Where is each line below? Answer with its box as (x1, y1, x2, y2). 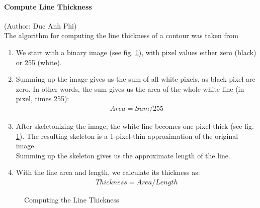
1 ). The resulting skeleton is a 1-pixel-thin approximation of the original (16, 130, 238, 141)
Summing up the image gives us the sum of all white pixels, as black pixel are (16, 74, 255, 84)
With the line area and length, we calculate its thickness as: (16, 167, 200, 177)
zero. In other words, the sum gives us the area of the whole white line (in (16, 83, 244, 94)
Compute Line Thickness (4, 1, 92, 12)
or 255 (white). (16, 57, 62, 67)
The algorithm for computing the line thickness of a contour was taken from (4, 30, 238, 41)
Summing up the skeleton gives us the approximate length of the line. (16, 150, 230, 160)
